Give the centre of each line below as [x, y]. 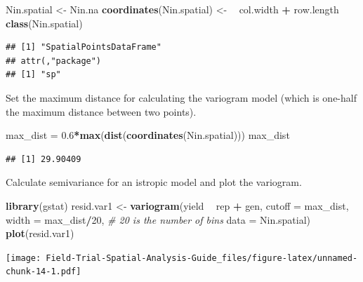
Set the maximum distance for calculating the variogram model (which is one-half [181, 97]
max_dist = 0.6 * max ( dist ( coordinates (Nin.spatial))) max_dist [148, 135]
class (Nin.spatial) [44, 23]
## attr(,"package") [54, 61]
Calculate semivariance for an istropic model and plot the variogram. [154, 182]
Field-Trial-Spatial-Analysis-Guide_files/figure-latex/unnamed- [202, 258]
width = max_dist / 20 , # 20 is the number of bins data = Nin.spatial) [158, 219]
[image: [24, 258]
